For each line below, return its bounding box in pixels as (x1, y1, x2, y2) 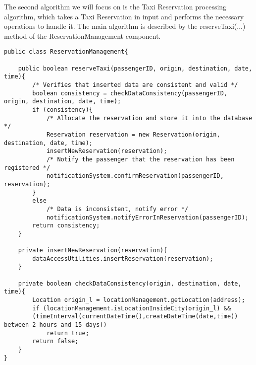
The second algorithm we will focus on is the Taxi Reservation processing (4, 1, 227, 11)
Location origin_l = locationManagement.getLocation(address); (32, 296, 245, 304)
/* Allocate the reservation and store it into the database (46, 114, 253, 122)
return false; (32, 338, 79, 345)
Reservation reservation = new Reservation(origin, (46, 131, 220, 138)
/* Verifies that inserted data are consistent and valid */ (32, 81, 238, 88)
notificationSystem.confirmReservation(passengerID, (46, 172, 224, 180)
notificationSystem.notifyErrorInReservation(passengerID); (46, 214, 249, 221)
